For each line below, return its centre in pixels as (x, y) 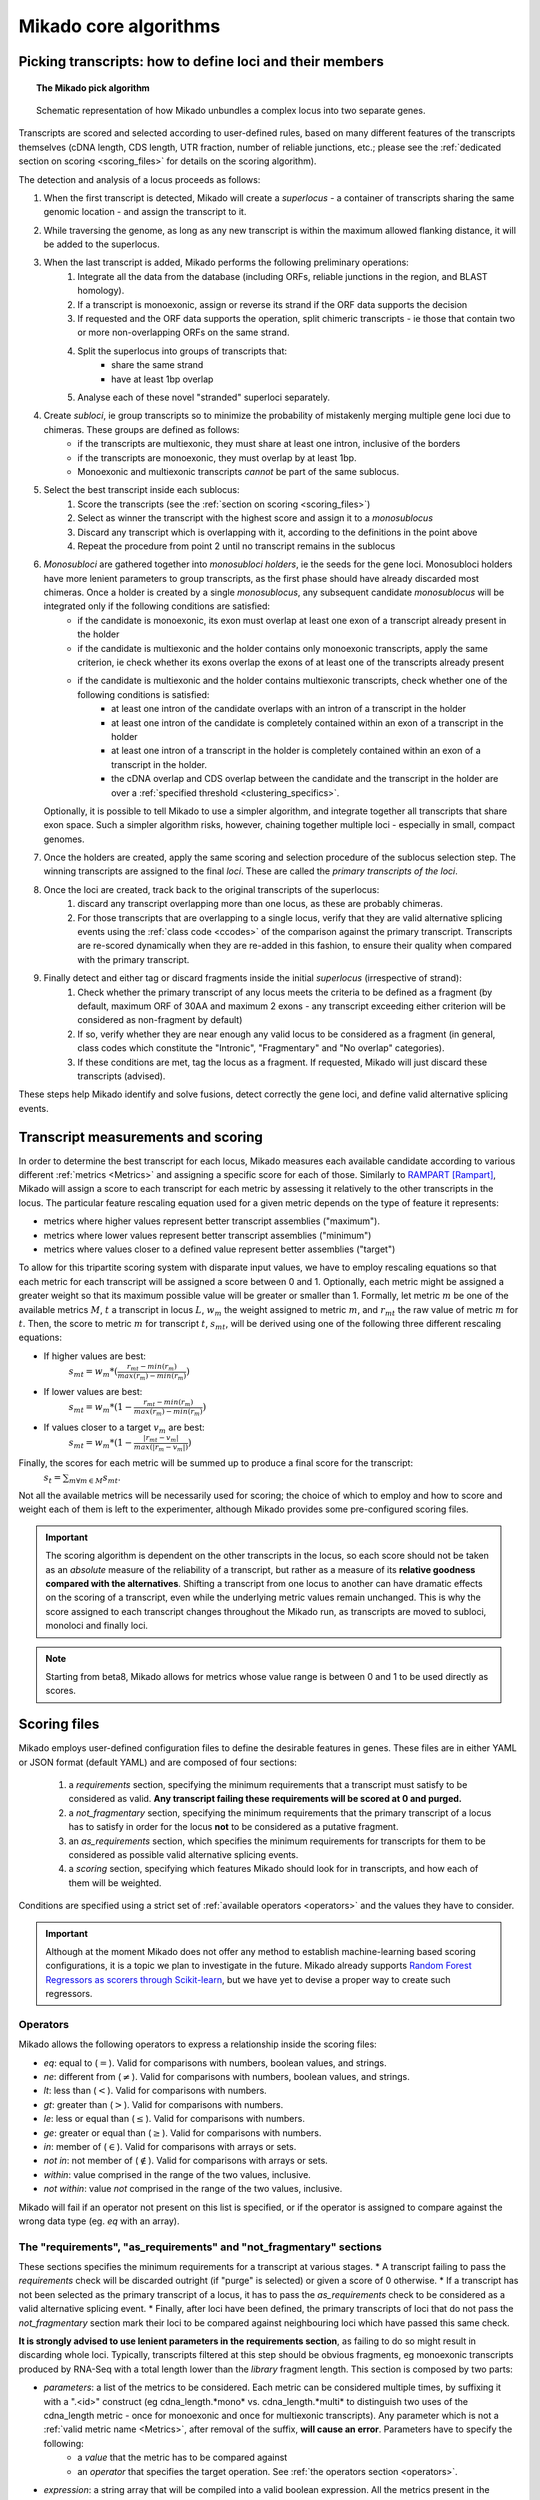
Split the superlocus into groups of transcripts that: (182, 351)
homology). (101, 291)
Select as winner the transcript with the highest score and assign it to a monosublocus (255, 518)
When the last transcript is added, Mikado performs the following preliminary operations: (226, 262)
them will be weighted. (115, 1882)
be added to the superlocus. (101, 244)
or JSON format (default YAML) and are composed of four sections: (157, 1762)
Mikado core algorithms (119, 26)
